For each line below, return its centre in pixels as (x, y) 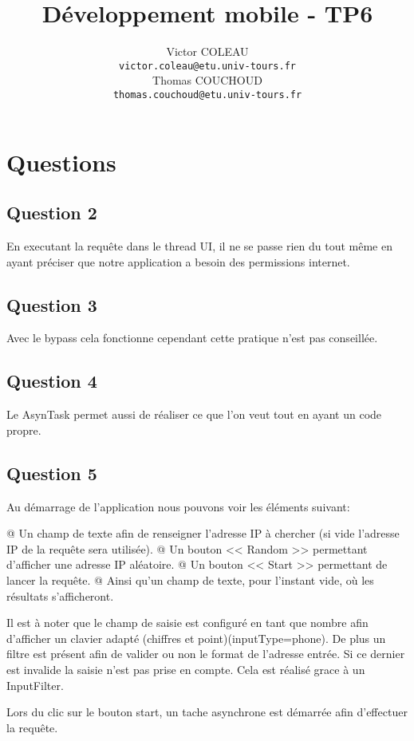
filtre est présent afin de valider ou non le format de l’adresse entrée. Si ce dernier (206, 654)
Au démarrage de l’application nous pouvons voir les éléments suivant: (178, 506)
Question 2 (52, 213)
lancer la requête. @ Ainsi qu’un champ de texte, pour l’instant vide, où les (190, 579)
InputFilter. (35, 685)
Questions (61, 162)
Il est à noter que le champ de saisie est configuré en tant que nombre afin (187, 623)
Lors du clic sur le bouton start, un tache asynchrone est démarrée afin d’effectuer (207, 712)
